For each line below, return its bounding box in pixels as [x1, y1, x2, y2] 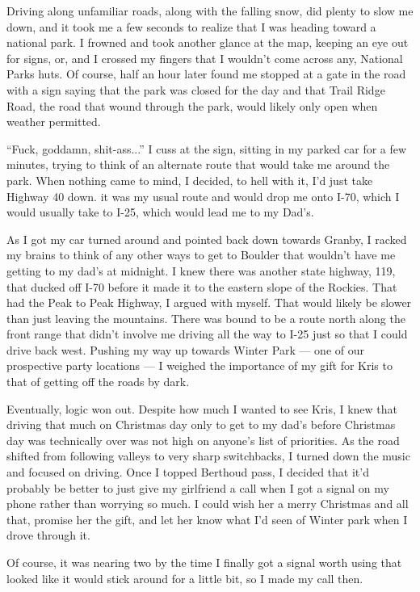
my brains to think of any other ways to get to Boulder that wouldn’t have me [6, 246, 396, 263]
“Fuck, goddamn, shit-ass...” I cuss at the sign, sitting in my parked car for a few [6, 140, 407, 157]
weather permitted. [6, 113, 101, 130]
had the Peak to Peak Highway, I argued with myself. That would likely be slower [6, 294, 412, 311]
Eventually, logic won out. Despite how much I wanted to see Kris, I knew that [6, 400, 398, 417]
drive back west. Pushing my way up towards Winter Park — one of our [6, 341, 364, 358]
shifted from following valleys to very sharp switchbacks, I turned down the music [6, 447, 410, 464]
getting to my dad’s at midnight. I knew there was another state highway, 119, [6, 262, 396, 279]
